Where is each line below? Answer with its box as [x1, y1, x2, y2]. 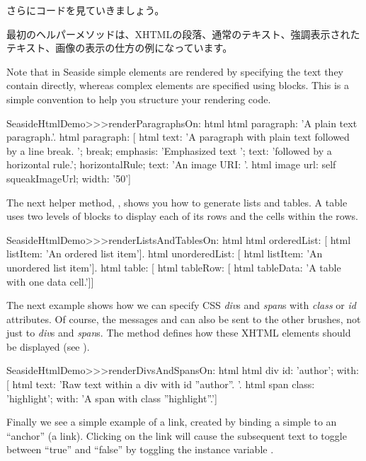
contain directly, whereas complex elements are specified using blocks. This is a [6, 78, 349, 93]
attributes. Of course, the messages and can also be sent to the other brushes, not [6, 311, 361, 326]
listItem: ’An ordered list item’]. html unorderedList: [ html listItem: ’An [6, 246, 323, 261]
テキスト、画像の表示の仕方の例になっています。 [6, 40, 233, 55]
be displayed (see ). [6, 339, 90, 354]
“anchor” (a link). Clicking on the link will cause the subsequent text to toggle [6, 428, 347, 443]
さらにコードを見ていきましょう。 [6, 3, 165, 17]
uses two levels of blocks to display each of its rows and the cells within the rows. [6, 209, 358, 223]
